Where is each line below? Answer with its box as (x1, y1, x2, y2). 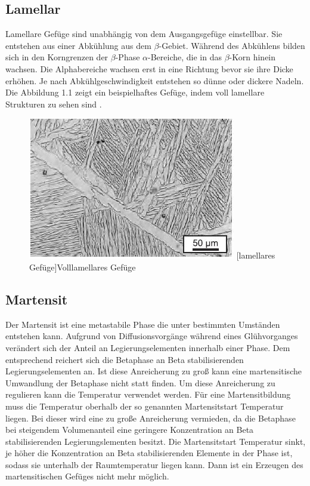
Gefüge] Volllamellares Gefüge (29, 260, 136, 273)
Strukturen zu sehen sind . (5, 97, 102, 110)
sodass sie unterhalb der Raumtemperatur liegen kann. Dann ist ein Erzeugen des (5, 458, 303, 470)
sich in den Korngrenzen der (5, 51, 108, 63)
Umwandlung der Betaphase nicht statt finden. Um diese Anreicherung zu (5, 376, 275, 389)
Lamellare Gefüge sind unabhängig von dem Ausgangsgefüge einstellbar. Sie (5, 27, 283, 40)
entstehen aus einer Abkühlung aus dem (5, 39, 151, 51)
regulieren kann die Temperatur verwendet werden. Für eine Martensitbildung (5, 388, 291, 401)
